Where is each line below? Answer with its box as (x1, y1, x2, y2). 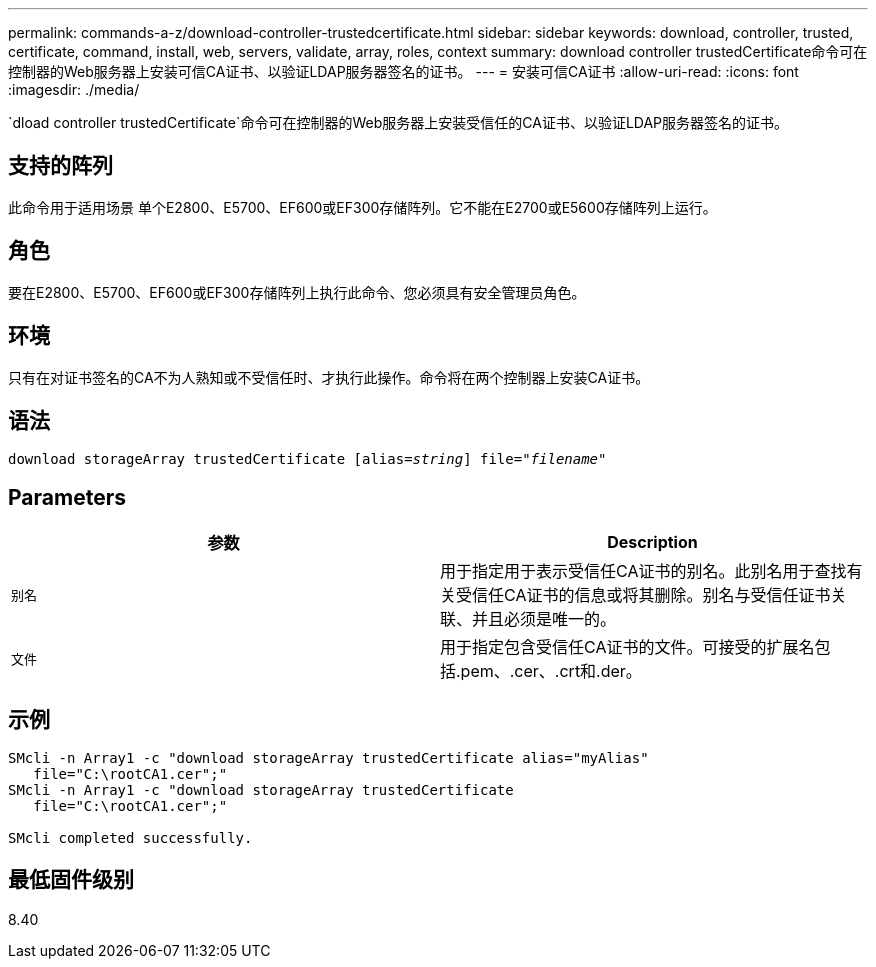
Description (607, 532, 698, 553)
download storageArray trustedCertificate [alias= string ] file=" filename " (8, 451, 607, 468)
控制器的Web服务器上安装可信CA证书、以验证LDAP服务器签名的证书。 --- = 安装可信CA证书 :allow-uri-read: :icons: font (8, 63, 799, 80)
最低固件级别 (8, 867, 134, 893)
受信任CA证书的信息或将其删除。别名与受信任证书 (456, 585, 831, 606)
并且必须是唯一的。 (472, 609, 617, 630)
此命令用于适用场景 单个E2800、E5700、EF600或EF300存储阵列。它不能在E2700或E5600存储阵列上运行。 (8, 198, 717, 216)
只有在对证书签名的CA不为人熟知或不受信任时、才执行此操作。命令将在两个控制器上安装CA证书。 (8, 368, 650, 386)
